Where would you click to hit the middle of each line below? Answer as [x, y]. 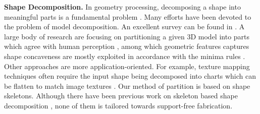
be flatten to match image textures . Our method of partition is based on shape [127, 85]
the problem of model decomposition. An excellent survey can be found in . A [124, 26]
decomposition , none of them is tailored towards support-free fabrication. [118, 105]
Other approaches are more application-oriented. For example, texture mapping [127, 66]
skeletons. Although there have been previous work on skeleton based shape [121, 96]
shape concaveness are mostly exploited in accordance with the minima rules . [125, 56]
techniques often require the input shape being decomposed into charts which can [130, 76]
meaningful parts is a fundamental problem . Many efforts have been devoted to [128, 16]
